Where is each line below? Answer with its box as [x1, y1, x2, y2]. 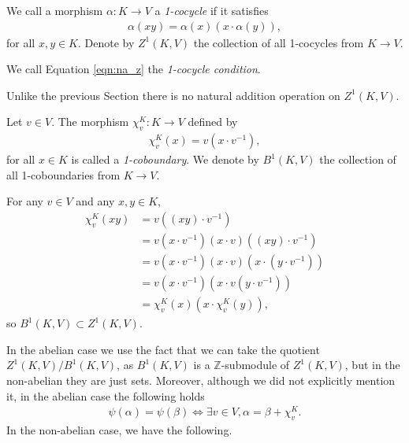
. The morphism [51, 113, 129, 130]
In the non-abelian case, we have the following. [6, 422, 232, 438]
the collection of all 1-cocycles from [193, 34, 364, 50]
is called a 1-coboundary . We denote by [71, 151, 259, 168]
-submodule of [221, 356, 290, 373]
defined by [188, 113, 238, 130]
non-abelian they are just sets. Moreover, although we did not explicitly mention [6, 371, 396, 388]
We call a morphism [6, 2, 103, 18]
